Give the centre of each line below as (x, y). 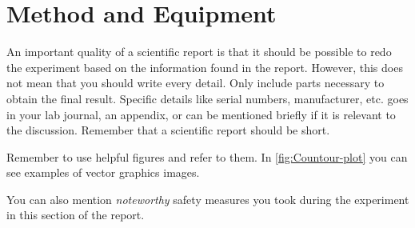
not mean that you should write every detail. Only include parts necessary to (196, 83)
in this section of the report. (76, 215)
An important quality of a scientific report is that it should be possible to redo (199, 52)
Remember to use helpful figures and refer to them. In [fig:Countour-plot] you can (207, 156)
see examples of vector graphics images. (103, 172)
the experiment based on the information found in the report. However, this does (205, 67)
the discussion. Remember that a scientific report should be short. (168, 130)
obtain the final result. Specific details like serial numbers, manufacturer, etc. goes (207, 98)
